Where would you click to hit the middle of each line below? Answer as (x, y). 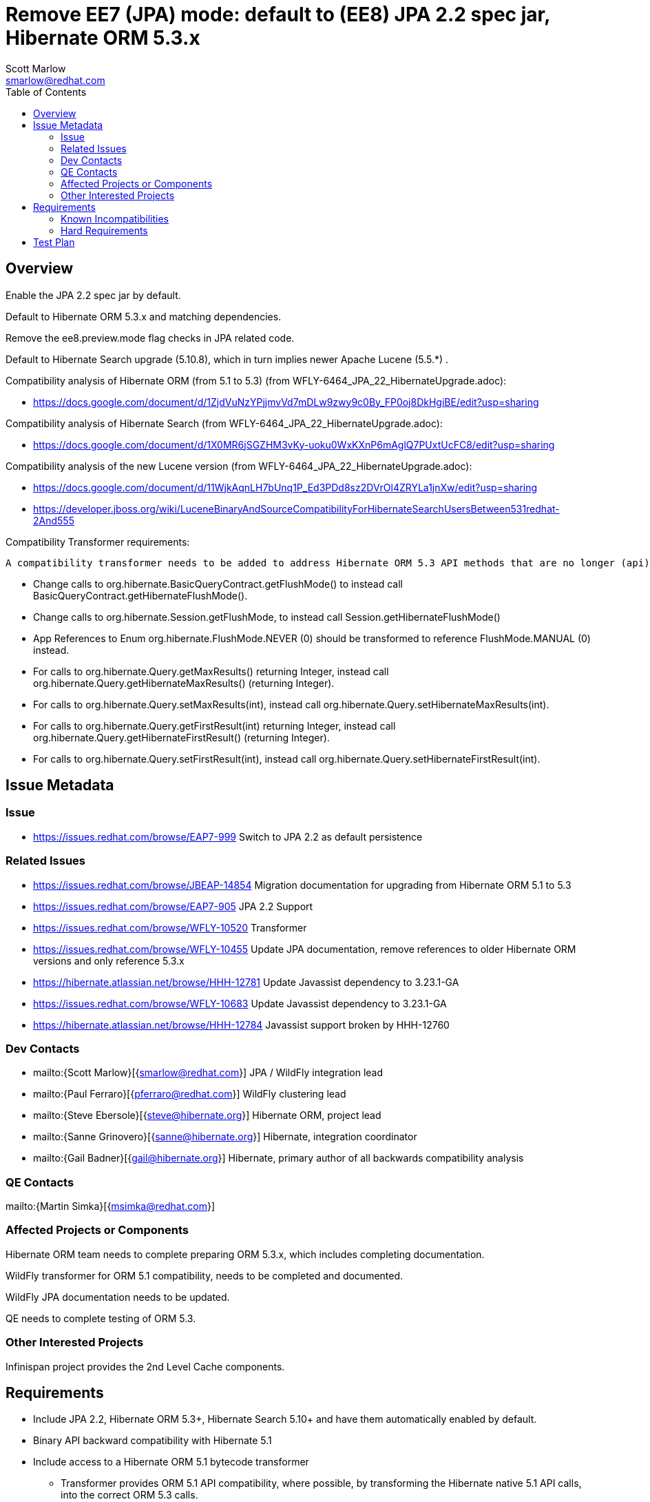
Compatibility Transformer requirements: (98, 542)
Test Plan (54, 242)
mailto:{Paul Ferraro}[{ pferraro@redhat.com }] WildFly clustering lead (190, 1094)
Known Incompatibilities (115, 218)
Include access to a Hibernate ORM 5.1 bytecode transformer (171, 1462)
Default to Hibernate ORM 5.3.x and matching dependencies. (144, 316)
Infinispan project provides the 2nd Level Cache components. (145, 1366)
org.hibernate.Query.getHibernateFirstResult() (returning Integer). (181, 737)
